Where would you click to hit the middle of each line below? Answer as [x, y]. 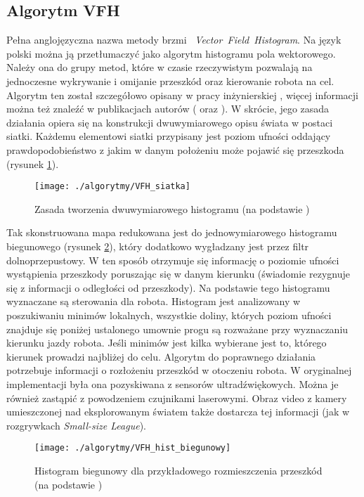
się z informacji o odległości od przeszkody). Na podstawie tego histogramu [168, 287]
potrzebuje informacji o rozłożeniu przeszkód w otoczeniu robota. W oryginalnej [179, 370]
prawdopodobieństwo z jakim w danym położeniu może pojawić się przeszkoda [175, 149]
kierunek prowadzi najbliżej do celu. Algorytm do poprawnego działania [161, 356]
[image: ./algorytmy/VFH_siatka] [112, 187]
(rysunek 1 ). [33, 163]
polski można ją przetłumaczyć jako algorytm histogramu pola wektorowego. [171, 53]
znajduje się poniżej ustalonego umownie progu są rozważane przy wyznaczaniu [177, 329]
